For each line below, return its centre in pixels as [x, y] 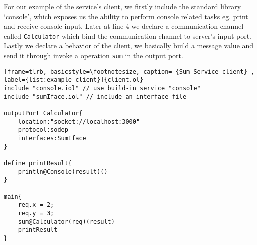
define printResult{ [38, 163]
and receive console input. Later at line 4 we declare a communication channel [124, 26]
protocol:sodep [43, 130]
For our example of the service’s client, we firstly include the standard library [123, 6]
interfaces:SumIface [52, 138]
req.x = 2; [36, 205]
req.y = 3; [36, 213]
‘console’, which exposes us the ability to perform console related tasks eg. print [126, 16]
